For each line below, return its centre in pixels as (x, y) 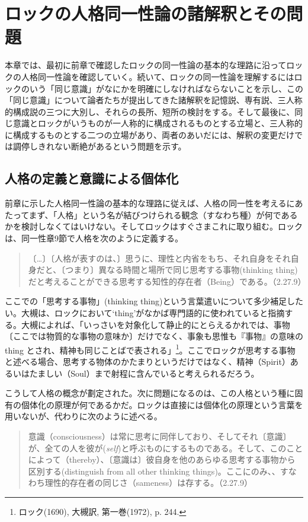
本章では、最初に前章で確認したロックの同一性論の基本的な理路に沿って (146, 65)
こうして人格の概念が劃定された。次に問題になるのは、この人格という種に (150, 393)
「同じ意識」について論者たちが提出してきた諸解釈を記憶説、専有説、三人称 (154, 100)
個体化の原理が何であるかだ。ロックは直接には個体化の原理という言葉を (162, 404)
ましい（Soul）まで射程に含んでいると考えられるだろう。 (148, 373)
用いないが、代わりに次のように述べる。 (84, 416)
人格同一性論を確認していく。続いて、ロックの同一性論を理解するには (158, 76)
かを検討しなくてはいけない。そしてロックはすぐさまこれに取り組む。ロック (154, 226)
